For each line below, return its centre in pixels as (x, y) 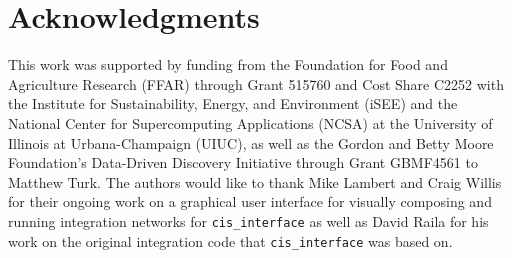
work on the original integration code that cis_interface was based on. (230, 240)
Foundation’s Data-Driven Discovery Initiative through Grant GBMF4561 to (243, 162)
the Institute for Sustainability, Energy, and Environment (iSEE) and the (233, 103)
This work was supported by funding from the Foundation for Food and (228, 64)
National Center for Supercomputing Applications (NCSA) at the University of (250, 122)
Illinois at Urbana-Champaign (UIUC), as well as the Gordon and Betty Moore (251, 142)
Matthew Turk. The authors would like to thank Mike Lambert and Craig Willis (255, 181)
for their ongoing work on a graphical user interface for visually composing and (250, 201)
